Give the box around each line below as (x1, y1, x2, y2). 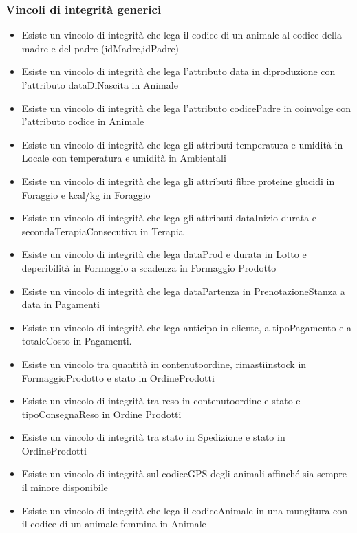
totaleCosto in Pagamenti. (21, 334, 132, 348)
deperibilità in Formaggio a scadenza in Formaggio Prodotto (21, 260, 277, 274)
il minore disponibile (21, 480, 108, 494)
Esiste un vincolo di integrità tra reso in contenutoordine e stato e (21, 393, 301, 408)
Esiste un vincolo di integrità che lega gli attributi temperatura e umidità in (21, 137, 343, 151)
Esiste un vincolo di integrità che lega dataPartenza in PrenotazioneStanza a (21, 283, 345, 298)
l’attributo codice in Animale (21, 114, 144, 129)
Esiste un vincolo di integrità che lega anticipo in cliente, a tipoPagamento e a (21, 320, 352, 334)
